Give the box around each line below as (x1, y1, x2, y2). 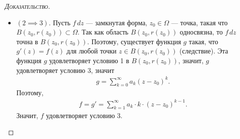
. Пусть (49, 17, 70, 27)
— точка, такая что (171, 17, 228, 27)
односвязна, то (180, 27, 223, 37)
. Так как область (77, 27, 129, 37)
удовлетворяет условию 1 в (49, 55, 129, 65)
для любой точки (67, 46, 117, 56)
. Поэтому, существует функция (87, 36, 181, 46)
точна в (16, 36, 38, 46)
